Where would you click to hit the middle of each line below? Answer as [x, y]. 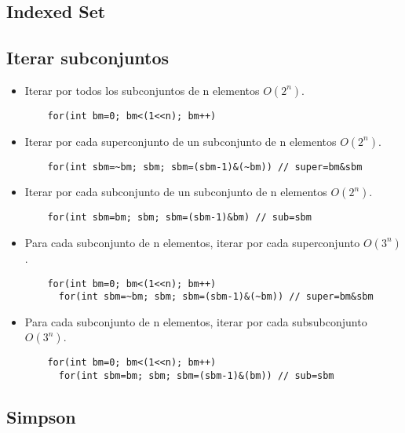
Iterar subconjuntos [88, 58]
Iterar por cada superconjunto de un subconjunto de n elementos [181, 141]
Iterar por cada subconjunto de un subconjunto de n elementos [176, 192]
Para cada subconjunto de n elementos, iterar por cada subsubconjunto [196, 321]
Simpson [41, 417]
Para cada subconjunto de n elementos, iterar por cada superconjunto [192, 242]
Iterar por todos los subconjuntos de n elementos [142, 90]
